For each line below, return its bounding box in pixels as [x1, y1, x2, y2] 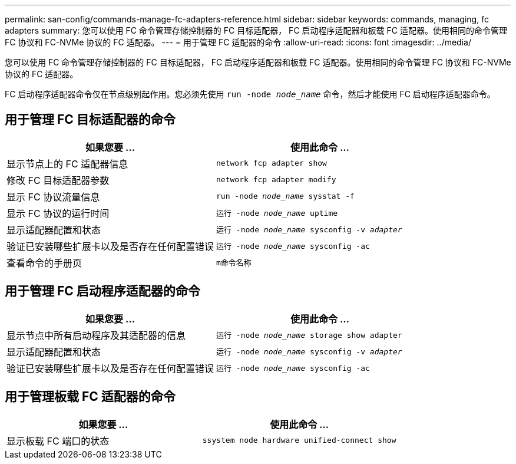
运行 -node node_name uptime [216, 209, 338, 218]
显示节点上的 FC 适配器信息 [6, 157, 128, 170]
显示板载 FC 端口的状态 [6, 435, 110, 447]
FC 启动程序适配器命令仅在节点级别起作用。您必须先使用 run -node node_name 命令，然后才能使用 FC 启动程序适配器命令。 [5, 89, 495, 99]
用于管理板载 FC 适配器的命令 [5, 389, 176, 404]
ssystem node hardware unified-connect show [202, 436, 396, 445]
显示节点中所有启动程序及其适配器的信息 [6, 329, 186, 341]
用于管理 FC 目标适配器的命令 [5, 112, 176, 127]
